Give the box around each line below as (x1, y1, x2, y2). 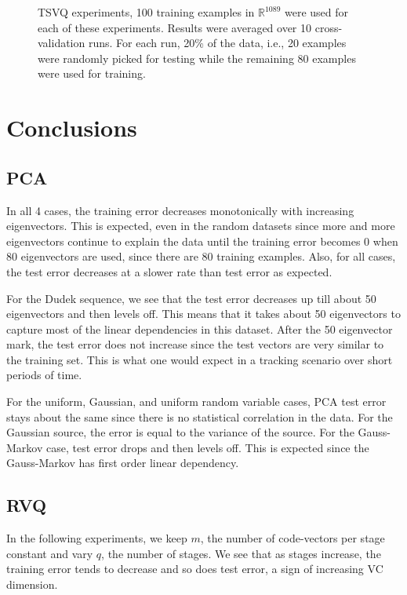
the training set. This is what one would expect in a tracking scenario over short (6, 351, 393, 367)
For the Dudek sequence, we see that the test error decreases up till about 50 (6, 290, 376, 306)
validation (38, 35, 85, 51)
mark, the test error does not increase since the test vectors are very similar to (6, 336, 384, 352)
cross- (314, 19, 343, 35)
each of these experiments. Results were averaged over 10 (38, 19, 312, 35)
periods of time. (6, 367, 82, 383)
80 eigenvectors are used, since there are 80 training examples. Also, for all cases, (6, 248, 396, 265)
